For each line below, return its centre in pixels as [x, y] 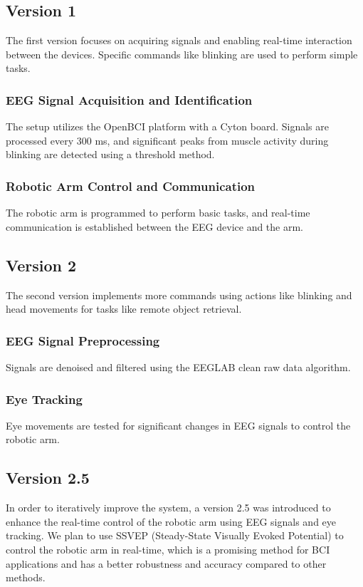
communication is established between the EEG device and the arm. [155, 226]
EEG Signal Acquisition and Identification [129, 99]
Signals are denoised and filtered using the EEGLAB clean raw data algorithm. [178, 367]
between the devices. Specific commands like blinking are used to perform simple [182, 54]
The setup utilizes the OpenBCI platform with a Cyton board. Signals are [168, 126]
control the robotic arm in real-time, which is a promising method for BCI [168, 549]
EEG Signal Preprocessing [83, 340]
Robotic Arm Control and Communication [131, 186]
